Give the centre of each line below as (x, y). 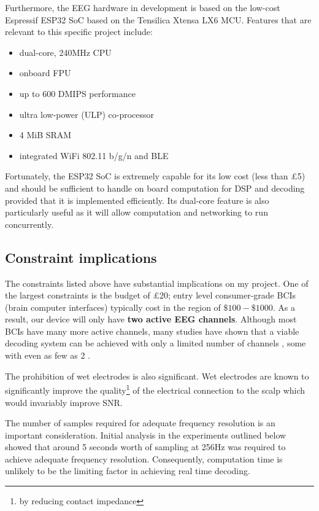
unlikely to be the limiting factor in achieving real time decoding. (128, 471)
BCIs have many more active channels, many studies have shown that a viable (152, 331)
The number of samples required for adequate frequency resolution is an (140, 423)
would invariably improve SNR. (64, 402)
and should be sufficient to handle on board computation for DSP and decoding (155, 188)
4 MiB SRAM (45, 135)
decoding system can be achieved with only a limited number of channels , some (156, 343)
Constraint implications (81, 257)
